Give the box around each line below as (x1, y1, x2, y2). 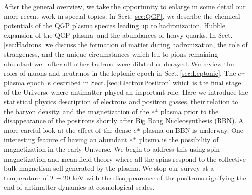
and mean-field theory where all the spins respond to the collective (47, 153, 246, 163)
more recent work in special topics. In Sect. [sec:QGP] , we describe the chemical (4, 11, 240, 21)
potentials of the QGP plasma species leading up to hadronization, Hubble (4, 20, 225, 31)
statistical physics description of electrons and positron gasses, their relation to (4, 96, 238, 106)
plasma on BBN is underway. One (142, 125, 243, 135)
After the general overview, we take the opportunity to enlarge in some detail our (4, 1, 246, 11)
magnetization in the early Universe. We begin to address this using (4, 144, 205, 154)
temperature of (4, 172, 48, 182)
